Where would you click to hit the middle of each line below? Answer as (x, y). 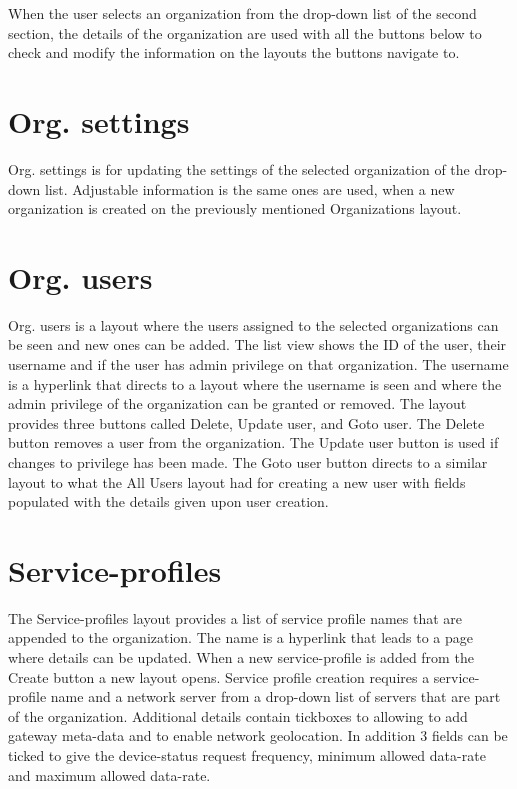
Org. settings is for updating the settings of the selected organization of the (239, 168)
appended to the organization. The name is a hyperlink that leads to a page (240, 637)
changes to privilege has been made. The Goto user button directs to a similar (248, 461)
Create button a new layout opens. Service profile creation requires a (219, 676)
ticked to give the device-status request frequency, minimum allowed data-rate (247, 755)
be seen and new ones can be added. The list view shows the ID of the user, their (257, 344)
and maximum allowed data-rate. (109, 774)
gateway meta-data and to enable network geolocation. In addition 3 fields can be (258, 735)
